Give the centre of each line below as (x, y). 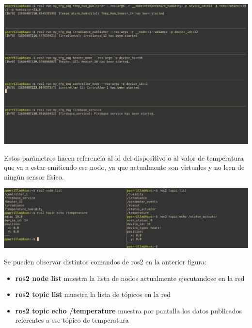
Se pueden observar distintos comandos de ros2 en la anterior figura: (105, 261)
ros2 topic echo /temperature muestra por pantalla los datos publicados (129, 310)
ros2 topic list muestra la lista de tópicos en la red (93, 294)
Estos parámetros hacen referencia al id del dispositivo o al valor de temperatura (124, 157)
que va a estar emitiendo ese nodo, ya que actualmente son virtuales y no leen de (124, 167)
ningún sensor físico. (34, 176)
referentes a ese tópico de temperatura (72, 320)
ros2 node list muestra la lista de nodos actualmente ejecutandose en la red (130, 278)
